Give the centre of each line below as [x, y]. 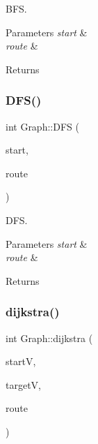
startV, [21, 361]
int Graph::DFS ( [42, 126]
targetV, [23, 384]
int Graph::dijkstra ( [49, 338]
